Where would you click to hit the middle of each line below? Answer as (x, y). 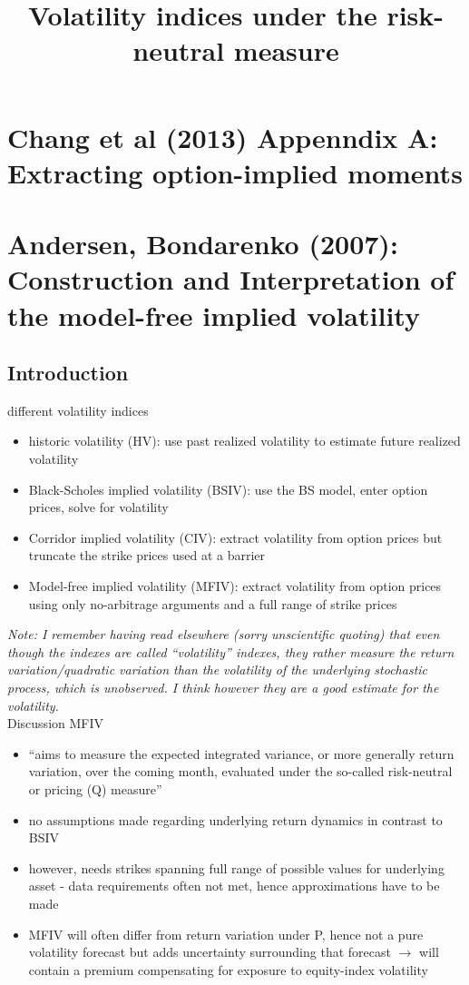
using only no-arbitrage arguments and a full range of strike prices (213, 603)
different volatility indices (78, 410)
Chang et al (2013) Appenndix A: (223, 137)
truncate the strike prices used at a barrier (147, 555)
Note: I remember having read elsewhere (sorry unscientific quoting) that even (224, 634)
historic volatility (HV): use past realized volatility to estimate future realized (244, 441)
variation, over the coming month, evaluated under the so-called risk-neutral (240, 771)
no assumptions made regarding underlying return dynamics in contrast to (235, 819)
